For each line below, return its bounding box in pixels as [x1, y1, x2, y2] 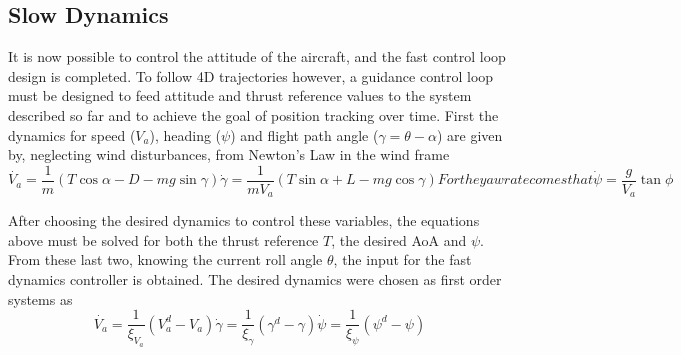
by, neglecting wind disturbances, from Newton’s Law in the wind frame [8, 144, 450, 165]
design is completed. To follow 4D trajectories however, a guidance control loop [8, 65, 494, 86]
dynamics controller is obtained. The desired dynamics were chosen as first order [8, 269, 502, 290]
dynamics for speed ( [8, 124, 136, 145]
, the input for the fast [333, 249, 472, 270]
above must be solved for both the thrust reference [8, 229, 319, 250]
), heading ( [149, 124, 222, 145]
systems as [8, 288, 73, 309]
